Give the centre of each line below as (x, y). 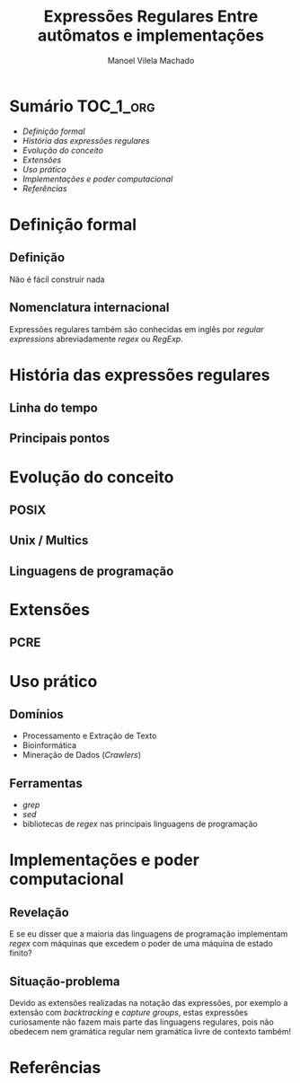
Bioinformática (49, 745)
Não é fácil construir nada (57, 279)
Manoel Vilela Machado (151, 60)
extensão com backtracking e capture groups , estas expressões (129, 1013)
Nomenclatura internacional (89, 308)
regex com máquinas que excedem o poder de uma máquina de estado (141, 944)
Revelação (39, 912)
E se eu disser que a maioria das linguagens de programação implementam (149, 934)
